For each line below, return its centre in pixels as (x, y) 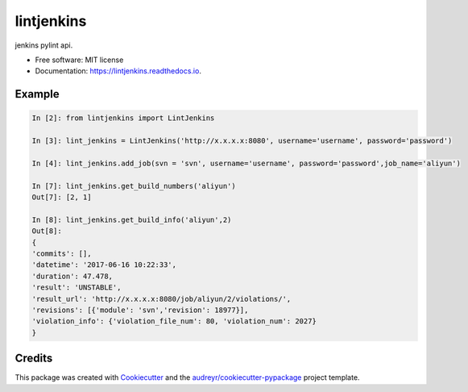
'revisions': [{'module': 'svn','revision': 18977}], (140, 310)
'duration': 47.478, (72, 276)
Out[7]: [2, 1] (62, 197)
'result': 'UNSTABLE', (77, 288)
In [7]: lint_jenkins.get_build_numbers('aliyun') (134, 186)
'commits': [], (62, 254)
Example (37, 94)
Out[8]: (47, 231)
